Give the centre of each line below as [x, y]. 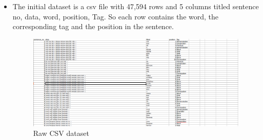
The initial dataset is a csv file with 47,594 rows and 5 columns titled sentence [136, 6]
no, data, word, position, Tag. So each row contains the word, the [116, 16]
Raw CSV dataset [61, 133]
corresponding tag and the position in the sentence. [93, 26]
